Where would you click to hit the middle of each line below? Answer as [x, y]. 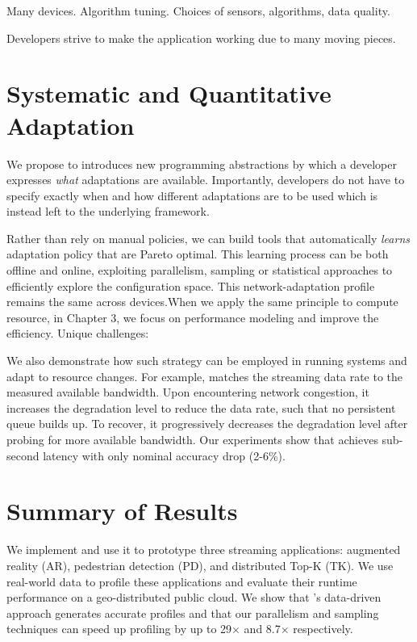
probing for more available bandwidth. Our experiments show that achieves [192, 439]
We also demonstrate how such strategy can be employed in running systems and [207, 361]
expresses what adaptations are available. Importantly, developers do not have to [206, 180]
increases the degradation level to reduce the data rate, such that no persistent [201, 407]
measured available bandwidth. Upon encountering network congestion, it [188, 392]
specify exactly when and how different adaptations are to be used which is [192, 195]
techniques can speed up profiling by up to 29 [119, 629]
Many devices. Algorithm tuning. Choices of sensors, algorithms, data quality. [198, 10]
